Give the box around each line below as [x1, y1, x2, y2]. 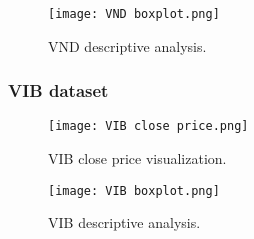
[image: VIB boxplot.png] [48, 183, 220, 198]
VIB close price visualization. [48, 148, 227, 169]
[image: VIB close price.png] [48, 119, 249, 134]
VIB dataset [8, 78, 109, 103]
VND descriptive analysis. [48, 35, 207, 56]
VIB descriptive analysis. [48, 212, 201, 233]
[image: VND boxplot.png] [48, 7, 220, 21]
